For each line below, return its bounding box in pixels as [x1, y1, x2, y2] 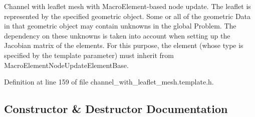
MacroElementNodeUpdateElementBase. [4, 59, 129, 70]
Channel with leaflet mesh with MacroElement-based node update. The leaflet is [4, 1, 251, 11]
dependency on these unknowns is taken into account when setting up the [4, 30, 230, 40]
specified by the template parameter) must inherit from [4, 49, 174, 60]
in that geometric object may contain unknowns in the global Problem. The [4, 20, 236, 31]
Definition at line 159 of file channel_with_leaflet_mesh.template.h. [4, 76, 214, 87]
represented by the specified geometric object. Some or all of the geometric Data [4, 10, 251, 21]
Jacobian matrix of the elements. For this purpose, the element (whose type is [4, 40, 243, 50]
